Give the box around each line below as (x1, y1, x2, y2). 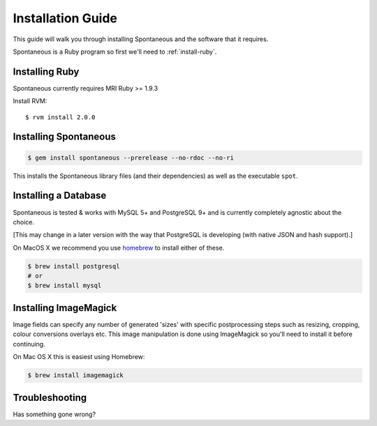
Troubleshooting (13, 391, 87, 404)
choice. (13, 218, 35, 226)
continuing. (13, 340, 45, 348)
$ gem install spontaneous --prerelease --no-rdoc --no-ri (27, 153, 234, 162)
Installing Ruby (13, 66, 80, 77)
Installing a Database (13, 190, 107, 201)
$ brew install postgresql (27, 262, 120, 270)
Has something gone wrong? (13, 410, 96, 418)
